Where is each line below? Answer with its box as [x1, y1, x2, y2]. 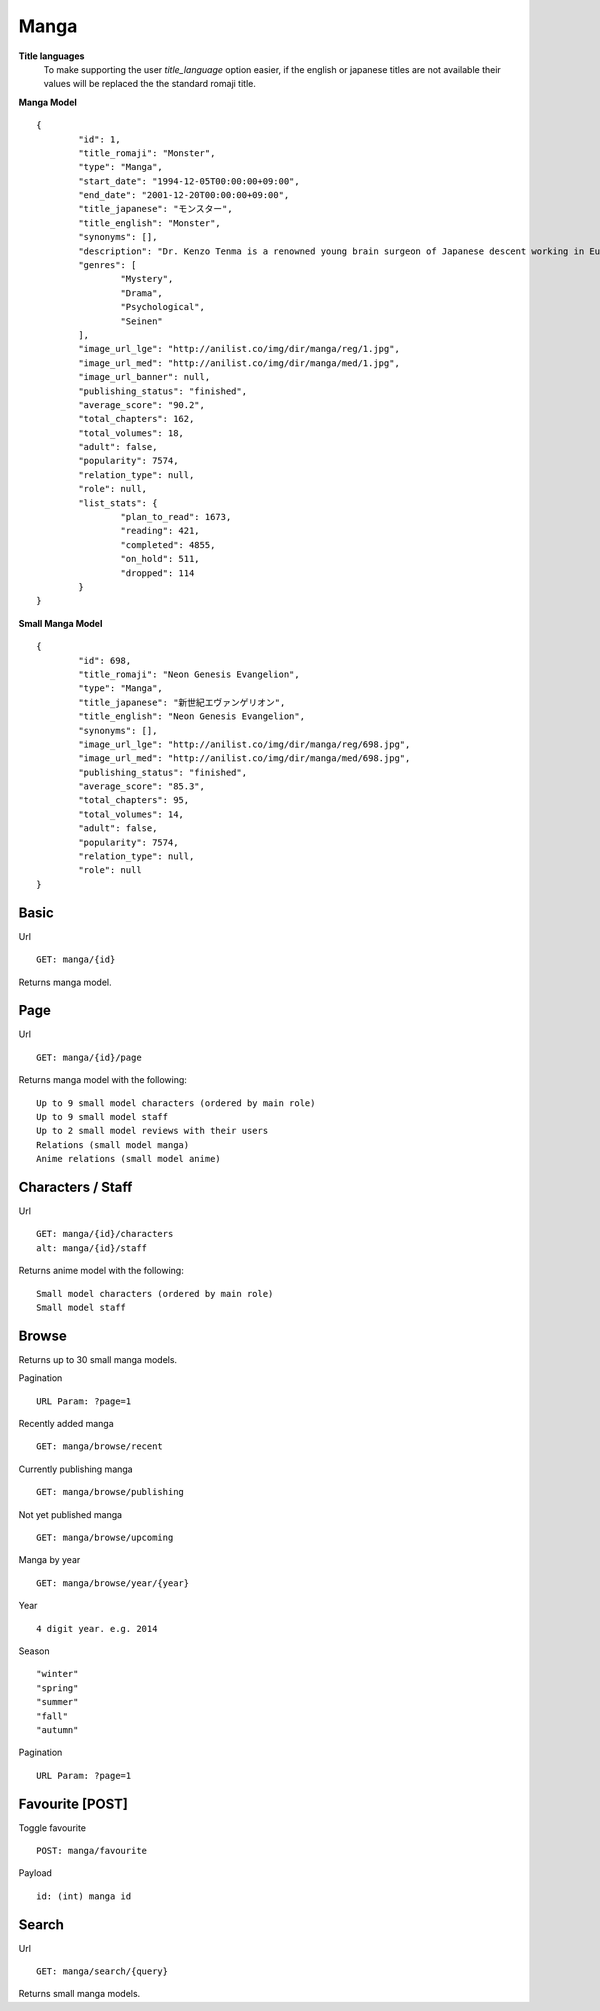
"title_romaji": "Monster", [78, 147, 216, 159]
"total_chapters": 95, [78, 795, 190, 806]
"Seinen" [120, 315, 164, 327]
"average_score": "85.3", [78, 781, 205, 792]
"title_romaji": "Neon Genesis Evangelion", [78, 668, 300, 680]
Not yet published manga [18, 1508, 123, 1520]
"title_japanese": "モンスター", [78, 203, 234, 215]
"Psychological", [120, 301, 205, 313]
